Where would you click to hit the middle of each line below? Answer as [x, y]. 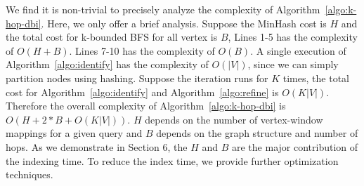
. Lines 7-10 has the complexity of [142, 50]
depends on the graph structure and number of [257, 133]
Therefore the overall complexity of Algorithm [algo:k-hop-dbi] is [146, 106]
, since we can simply [293, 64]
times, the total [316, 78]
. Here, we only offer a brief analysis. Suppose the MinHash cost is [184, 23]
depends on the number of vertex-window [234, 119]
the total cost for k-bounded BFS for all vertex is [112, 37]
